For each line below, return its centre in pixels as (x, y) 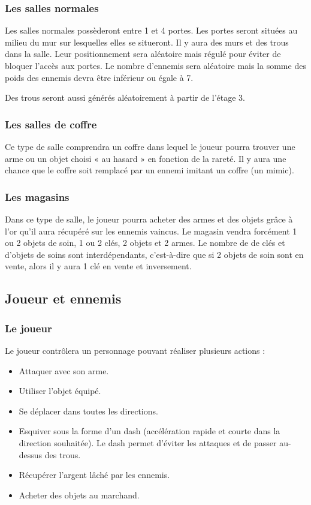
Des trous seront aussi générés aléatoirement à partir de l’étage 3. (125, 97)
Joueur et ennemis (63, 298)
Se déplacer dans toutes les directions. (88, 411)
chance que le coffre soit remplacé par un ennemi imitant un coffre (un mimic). (150, 170)
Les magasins (37, 196)
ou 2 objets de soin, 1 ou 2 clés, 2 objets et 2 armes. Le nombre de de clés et (145, 243)
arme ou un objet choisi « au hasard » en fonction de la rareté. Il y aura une (146, 158)
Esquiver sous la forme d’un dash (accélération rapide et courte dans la (150, 431)
